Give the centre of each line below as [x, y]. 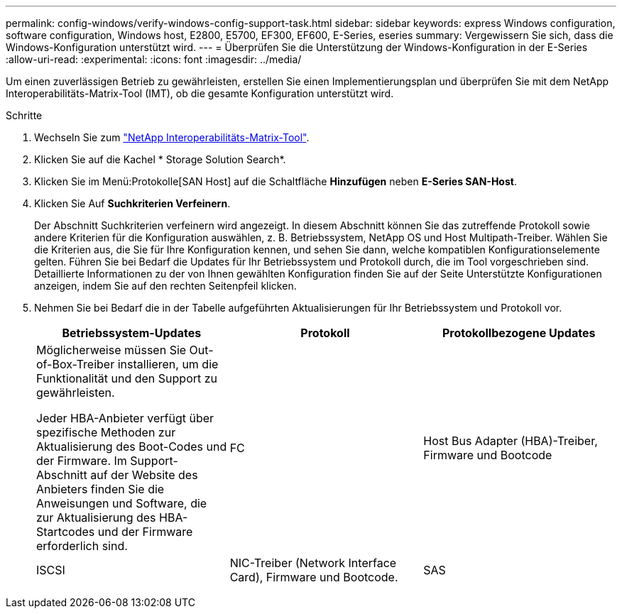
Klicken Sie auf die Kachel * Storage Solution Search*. [160, 159]
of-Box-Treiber [76, 364]
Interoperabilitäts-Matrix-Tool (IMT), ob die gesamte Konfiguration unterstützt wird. [200, 93]
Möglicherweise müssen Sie [111, 350]
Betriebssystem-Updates [132, 333]
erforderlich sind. [82, 546]
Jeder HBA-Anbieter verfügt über [125, 418]
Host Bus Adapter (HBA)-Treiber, [511, 441]
